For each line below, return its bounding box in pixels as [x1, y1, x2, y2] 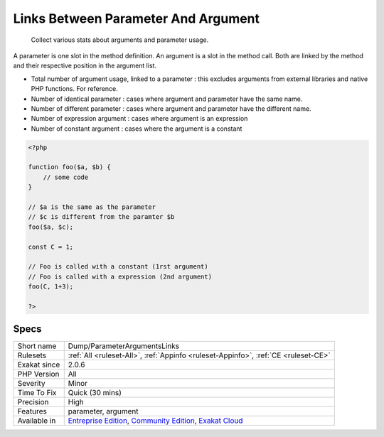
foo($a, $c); [28, 222, 74, 231]
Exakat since [17, 360, 60, 369]
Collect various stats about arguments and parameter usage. [31, 36, 209, 44]
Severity [17, 379, 46, 389]
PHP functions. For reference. [31, 85, 119, 93]
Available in [17, 416, 56, 426]
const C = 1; [28, 242, 74, 251]
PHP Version [17, 369, 60, 379]
